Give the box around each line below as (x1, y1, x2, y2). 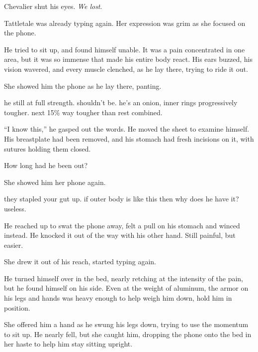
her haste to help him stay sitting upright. (4, 339, 133, 349)
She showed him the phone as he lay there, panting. (4, 80, 162, 91)
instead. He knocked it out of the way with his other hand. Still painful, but (4, 230, 236, 240)
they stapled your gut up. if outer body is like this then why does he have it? (4, 193, 239, 204)
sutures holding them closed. (4, 143, 91, 154)
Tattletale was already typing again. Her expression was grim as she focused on (4, 17, 246, 28)
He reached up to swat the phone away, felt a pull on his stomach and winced (4, 220, 240, 230)
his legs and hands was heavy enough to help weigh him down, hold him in (4, 293, 232, 303)
